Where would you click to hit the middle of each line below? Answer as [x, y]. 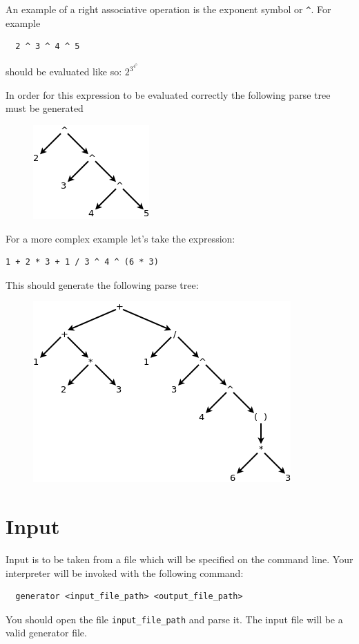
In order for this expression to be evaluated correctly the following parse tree [168, 94]
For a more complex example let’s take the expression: [120, 238]
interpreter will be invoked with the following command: [125, 572]
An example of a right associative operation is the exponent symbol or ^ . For [168, 9]
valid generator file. [46, 633]
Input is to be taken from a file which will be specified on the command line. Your [179, 559]
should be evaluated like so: [64, 72]
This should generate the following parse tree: [102, 284]
